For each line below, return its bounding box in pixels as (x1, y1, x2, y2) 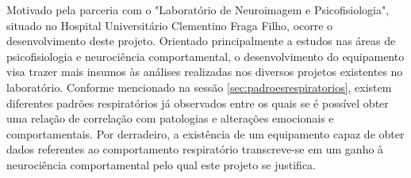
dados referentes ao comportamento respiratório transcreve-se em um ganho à (6, 141, 384, 157)
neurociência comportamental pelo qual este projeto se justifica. (6, 156, 317, 172)
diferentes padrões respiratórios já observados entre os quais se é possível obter (6, 94, 389, 111)
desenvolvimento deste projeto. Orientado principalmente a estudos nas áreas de (6, 32, 396, 49)
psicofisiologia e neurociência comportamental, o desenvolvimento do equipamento (6, 47, 405, 64)
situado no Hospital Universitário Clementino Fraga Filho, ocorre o (6, 17, 333, 33)
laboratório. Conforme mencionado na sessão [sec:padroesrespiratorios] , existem (6, 78, 392, 95)
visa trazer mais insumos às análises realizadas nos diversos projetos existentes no (6, 63, 403, 80)
